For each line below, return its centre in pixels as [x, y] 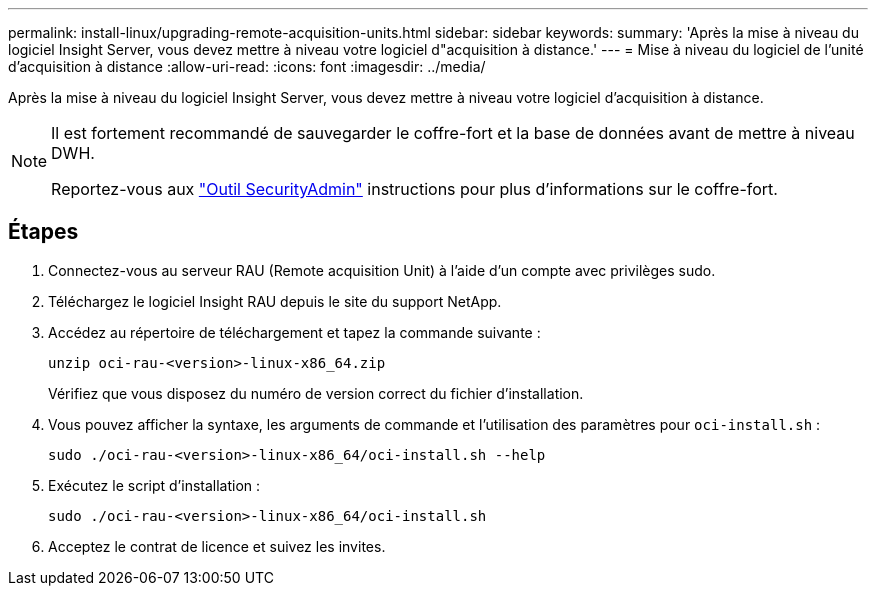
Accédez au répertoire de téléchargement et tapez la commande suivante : [294, 332]
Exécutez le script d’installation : [154, 485]
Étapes [43, 232]
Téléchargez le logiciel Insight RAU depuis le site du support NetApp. [275, 301]
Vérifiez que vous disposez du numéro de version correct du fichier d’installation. [316, 393]
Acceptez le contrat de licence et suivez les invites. [217, 546]
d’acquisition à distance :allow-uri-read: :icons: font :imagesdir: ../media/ [247, 66]
